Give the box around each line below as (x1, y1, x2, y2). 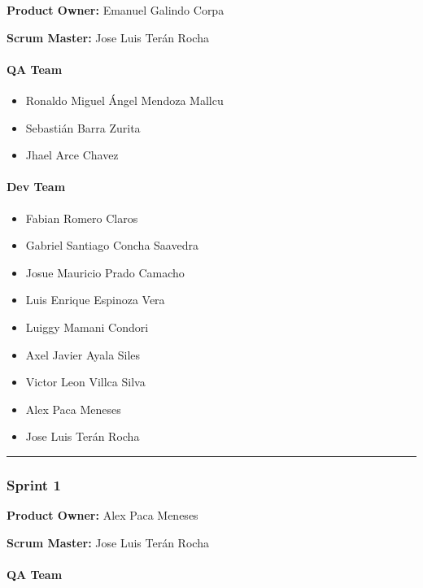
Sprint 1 (7, 474, 61, 494)
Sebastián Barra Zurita (25, 119, 141, 136)
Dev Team (7, 178, 66, 195)
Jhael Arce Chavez (25, 146, 119, 163)
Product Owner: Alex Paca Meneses (7, 507, 198, 524)
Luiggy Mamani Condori (25, 318, 149, 335)
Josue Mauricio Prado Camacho (25, 264, 185, 281)
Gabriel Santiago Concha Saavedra (25, 237, 198, 254)
